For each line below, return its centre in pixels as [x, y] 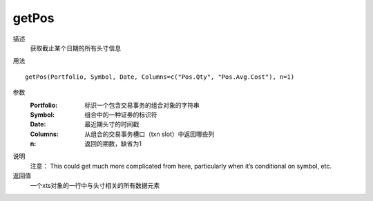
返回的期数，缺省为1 [113, 144]
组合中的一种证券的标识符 [121, 115]
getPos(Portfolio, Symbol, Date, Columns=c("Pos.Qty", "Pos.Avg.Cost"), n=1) [160, 77]
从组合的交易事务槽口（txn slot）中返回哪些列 [150, 134]
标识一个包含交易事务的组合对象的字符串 [142, 105]
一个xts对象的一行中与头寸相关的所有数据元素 [95, 185]
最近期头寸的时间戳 [112, 124]
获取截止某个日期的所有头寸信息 [75, 48]
